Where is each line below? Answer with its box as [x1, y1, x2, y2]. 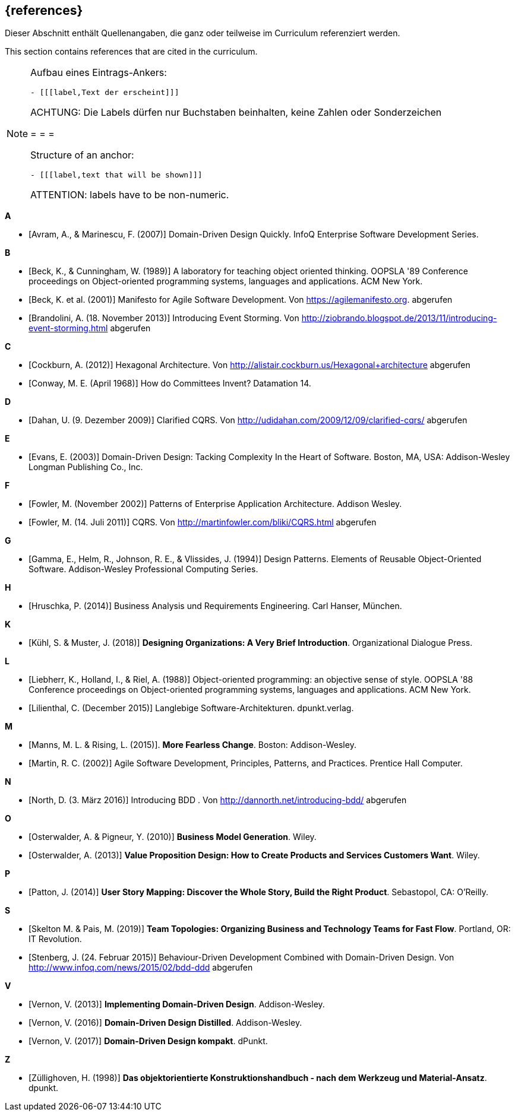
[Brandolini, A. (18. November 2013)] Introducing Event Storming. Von [29, 313, 299, 324]
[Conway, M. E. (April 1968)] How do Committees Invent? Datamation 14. [29, 378, 311, 389]
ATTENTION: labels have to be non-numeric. [30, 189, 229, 201]
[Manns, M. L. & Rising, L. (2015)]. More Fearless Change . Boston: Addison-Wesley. [29, 740, 356, 750]
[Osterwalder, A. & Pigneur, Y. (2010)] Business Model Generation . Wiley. [29, 832, 317, 842]
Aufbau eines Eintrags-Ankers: [30, 66, 167, 79]
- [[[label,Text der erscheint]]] [30, 88, 179, 97]
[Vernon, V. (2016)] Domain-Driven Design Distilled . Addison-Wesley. [29, 1017, 302, 1028]
